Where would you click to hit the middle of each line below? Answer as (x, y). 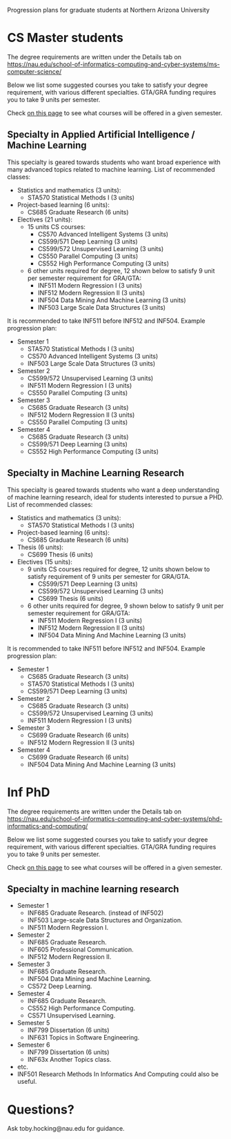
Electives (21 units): (45, 219)
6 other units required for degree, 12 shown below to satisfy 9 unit (121, 270)
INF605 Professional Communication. (81, 950)
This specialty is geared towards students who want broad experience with (114, 162)
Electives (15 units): (44, 562)
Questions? (41, 1109)
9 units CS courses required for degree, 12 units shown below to (119, 569)
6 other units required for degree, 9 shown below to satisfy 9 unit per (125, 606)
